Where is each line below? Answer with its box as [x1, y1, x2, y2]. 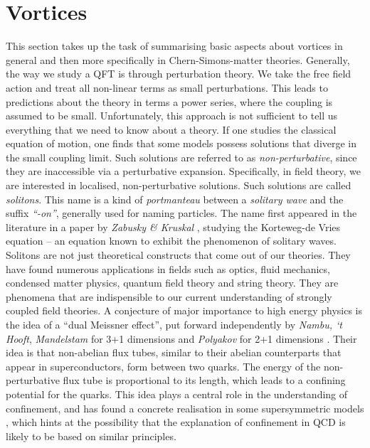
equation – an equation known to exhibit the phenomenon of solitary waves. [6, 233, 337, 248]
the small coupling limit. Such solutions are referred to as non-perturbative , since [6, 149, 357, 164]
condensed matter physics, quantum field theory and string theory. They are [6, 275, 339, 290]
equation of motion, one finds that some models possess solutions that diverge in [6, 136, 357, 151]
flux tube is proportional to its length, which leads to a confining [63, 373, 346, 388]
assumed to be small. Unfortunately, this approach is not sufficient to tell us [6, 108, 338, 123]
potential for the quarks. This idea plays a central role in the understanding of [6, 386, 348, 401]
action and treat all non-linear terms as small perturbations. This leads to [6, 80, 328, 95]
